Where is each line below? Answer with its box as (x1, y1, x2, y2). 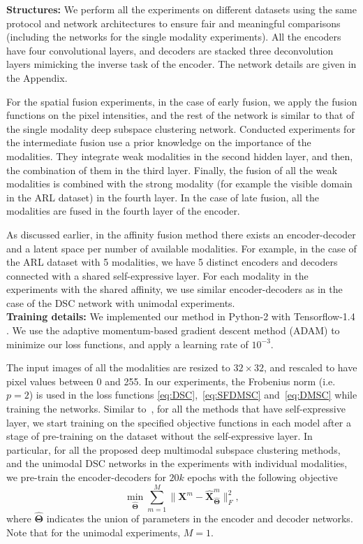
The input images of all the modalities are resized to (6, 360, 230, 375)
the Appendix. (6, 70, 68, 85)
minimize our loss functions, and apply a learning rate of (6, 336, 249, 351)
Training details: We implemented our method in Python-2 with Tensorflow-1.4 (6, 309, 355, 324)
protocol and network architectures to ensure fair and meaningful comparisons (6, 15, 341, 30)
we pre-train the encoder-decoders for (6, 470, 166, 484)
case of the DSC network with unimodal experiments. (6, 295, 235, 310)
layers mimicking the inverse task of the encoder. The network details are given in (6, 57, 357, 71)
